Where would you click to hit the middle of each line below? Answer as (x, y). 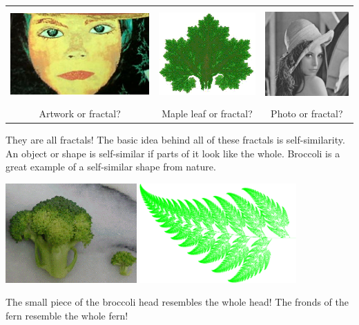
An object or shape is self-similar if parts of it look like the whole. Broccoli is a (173, 153)
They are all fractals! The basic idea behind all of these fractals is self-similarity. (175, 140)
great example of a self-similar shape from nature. (111, 167)
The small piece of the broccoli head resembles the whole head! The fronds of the (177, 302)
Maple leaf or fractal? (207, 113)
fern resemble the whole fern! (67, 316)
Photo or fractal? (307, 113)
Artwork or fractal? (80, 113)
